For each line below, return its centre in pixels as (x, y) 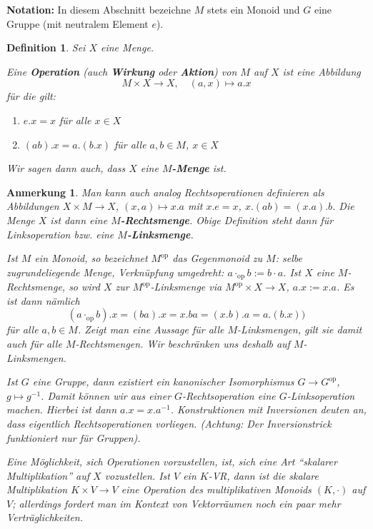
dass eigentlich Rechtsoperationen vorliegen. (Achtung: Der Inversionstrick (169, 423)
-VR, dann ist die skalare (263, 475)
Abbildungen (33, 206)
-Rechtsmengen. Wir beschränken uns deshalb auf (183, 343)
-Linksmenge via (186, 287)
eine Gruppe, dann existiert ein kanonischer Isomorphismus (163, 382)
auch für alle (34, 343)
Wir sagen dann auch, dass (66, 168)
